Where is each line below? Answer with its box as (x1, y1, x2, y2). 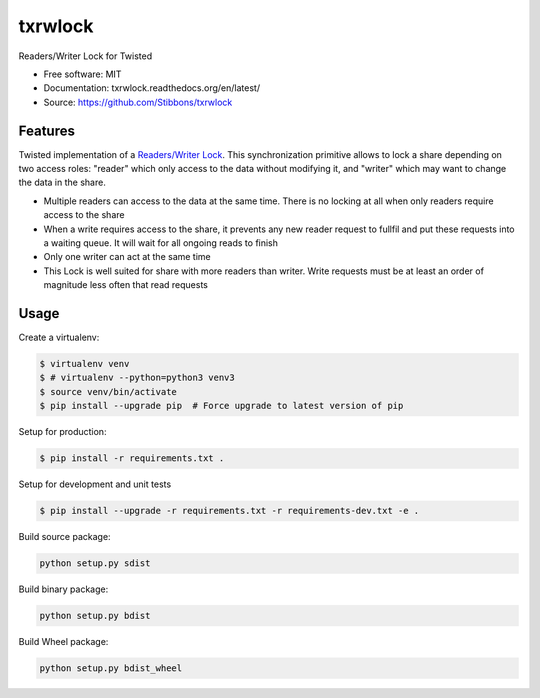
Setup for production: (18, 426, 107, 438)
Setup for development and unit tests (18, 478, 172, 490)
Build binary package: (18, 583, 109, 595)
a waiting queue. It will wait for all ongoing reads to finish (43, 236, 279, 249)
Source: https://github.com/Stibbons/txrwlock (43, 96, 233, 108)
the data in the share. (18, 176, 107, 189)
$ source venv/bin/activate (39, 386, 177, 397)
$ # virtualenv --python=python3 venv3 (39, 372, 235, 384)
